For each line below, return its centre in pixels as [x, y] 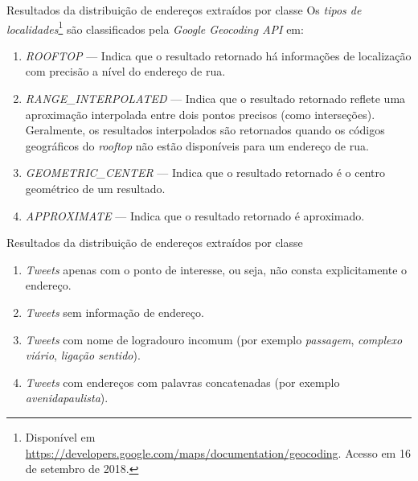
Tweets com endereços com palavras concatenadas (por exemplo [182, 382]
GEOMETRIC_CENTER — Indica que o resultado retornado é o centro [205, 173]
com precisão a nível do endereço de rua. [125, 71]
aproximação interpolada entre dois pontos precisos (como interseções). [200, 114]
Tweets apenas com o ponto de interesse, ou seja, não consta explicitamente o [216, 269]
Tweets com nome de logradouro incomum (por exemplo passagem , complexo [214, 339]
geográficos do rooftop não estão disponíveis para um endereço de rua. [197, 145]
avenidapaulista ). [67, 398]
